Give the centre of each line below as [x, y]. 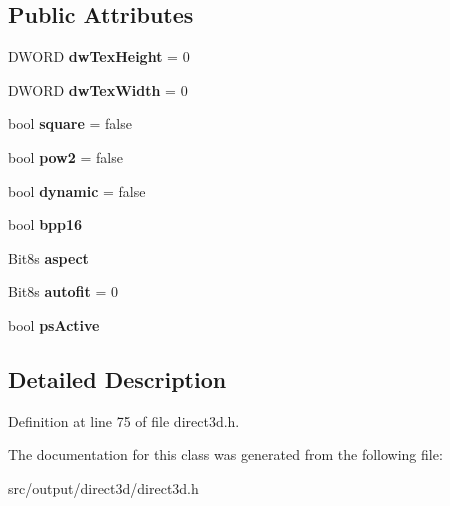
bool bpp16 [45, 224]
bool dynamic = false [77, 190]
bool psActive [54, 324]
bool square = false [70, 123]
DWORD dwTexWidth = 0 [98, 89]
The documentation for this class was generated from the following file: [225, 454]
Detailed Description [117, 378]
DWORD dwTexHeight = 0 [99, 56]
